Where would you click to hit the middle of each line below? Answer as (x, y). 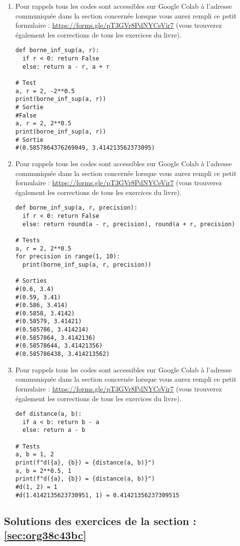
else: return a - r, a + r (66, 67)
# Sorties (31, 281)
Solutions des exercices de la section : (100, 520)
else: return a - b (54, 430)
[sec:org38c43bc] (45, 535)
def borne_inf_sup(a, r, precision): (76, 208)
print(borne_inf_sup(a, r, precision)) (87, 264)
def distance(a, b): (48, 414)
